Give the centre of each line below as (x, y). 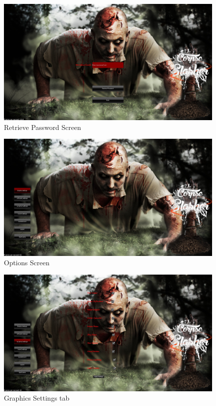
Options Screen (27, 263)
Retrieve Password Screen (42, 127)
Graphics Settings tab (37, 398)
